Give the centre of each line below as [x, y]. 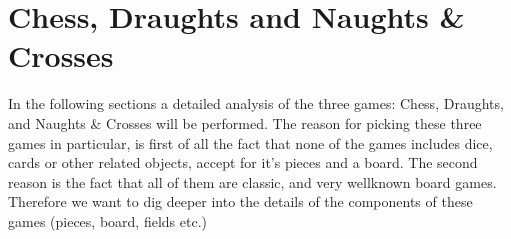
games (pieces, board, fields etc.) [107, 220]
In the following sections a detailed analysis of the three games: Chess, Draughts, [256, 103]
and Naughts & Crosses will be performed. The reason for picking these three [245, 122]
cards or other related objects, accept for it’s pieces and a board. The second [243, 162]
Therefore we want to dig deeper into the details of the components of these [240, 201]
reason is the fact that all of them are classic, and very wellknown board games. [252, 181]
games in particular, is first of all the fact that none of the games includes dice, [250, 142]
